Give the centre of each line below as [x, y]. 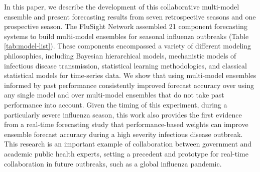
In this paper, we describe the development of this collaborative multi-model [122, 6]
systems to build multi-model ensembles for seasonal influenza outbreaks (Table [126, 36]
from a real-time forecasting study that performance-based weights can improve [126, 124]
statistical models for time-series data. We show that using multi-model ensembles [130, 75]
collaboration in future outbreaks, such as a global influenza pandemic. [113, 163]
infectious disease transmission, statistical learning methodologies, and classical [125, 65]
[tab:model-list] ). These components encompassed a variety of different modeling [127, 46]
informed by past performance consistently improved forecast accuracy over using [129, 85]
